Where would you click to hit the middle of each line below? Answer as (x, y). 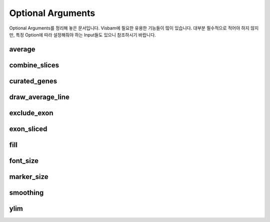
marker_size (29, 177)
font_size (24, 161)
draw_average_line (39, 97)
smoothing (26, 192)
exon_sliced (28, 129)
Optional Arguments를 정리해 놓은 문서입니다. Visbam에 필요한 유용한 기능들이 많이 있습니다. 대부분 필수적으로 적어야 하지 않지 (134, 28)
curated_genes (33, 81)
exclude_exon (31, 113)
